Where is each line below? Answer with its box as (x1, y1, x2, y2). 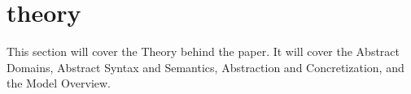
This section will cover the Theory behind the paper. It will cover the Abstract (7, 43, 400, 60)
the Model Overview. (7, 75, 111, 92)
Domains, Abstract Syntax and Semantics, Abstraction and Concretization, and (7, 58, 404, 75)
